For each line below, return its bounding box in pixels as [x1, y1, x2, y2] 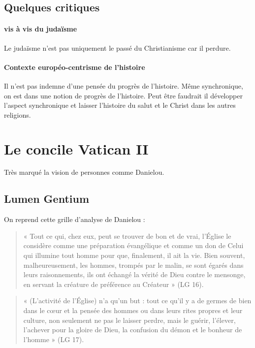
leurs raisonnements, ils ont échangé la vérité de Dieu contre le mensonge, [23, 269, 246, 280]
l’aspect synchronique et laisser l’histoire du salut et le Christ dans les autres [4, 100, 236, 110]
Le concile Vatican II [4, 138, 149, 158]
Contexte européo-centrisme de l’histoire [4, 62, 145, 72]
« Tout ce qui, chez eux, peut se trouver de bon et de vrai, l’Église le [23, 230, 231, 241]
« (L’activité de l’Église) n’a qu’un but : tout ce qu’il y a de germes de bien [23, 295, 252, 306]
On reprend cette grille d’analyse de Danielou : [4, 214, 145, 224]
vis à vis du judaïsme [4, 24, 77, 34]
